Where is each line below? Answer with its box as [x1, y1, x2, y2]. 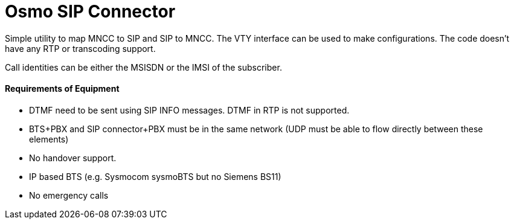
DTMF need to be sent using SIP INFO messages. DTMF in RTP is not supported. [29, 104, 350, 115]
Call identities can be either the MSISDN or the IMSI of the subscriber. [5, 62, 282, 72]
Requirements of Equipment [5, 83, 120, 94]
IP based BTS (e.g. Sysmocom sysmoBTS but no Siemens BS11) [29, 171, 281, 182]
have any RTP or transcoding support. [5, 43, 156, 54]
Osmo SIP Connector [5, 1, 176, 22]
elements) [29, 133, 69, 144]
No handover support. [29, 152, 117, 163]
